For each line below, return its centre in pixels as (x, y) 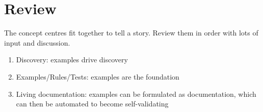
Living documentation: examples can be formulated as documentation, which (136, 94)
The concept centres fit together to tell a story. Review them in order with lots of (131, 33)
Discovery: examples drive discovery (72, 60)
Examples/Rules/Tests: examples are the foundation (98, 76)
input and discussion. (37, 42)
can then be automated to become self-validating (92, 104)
